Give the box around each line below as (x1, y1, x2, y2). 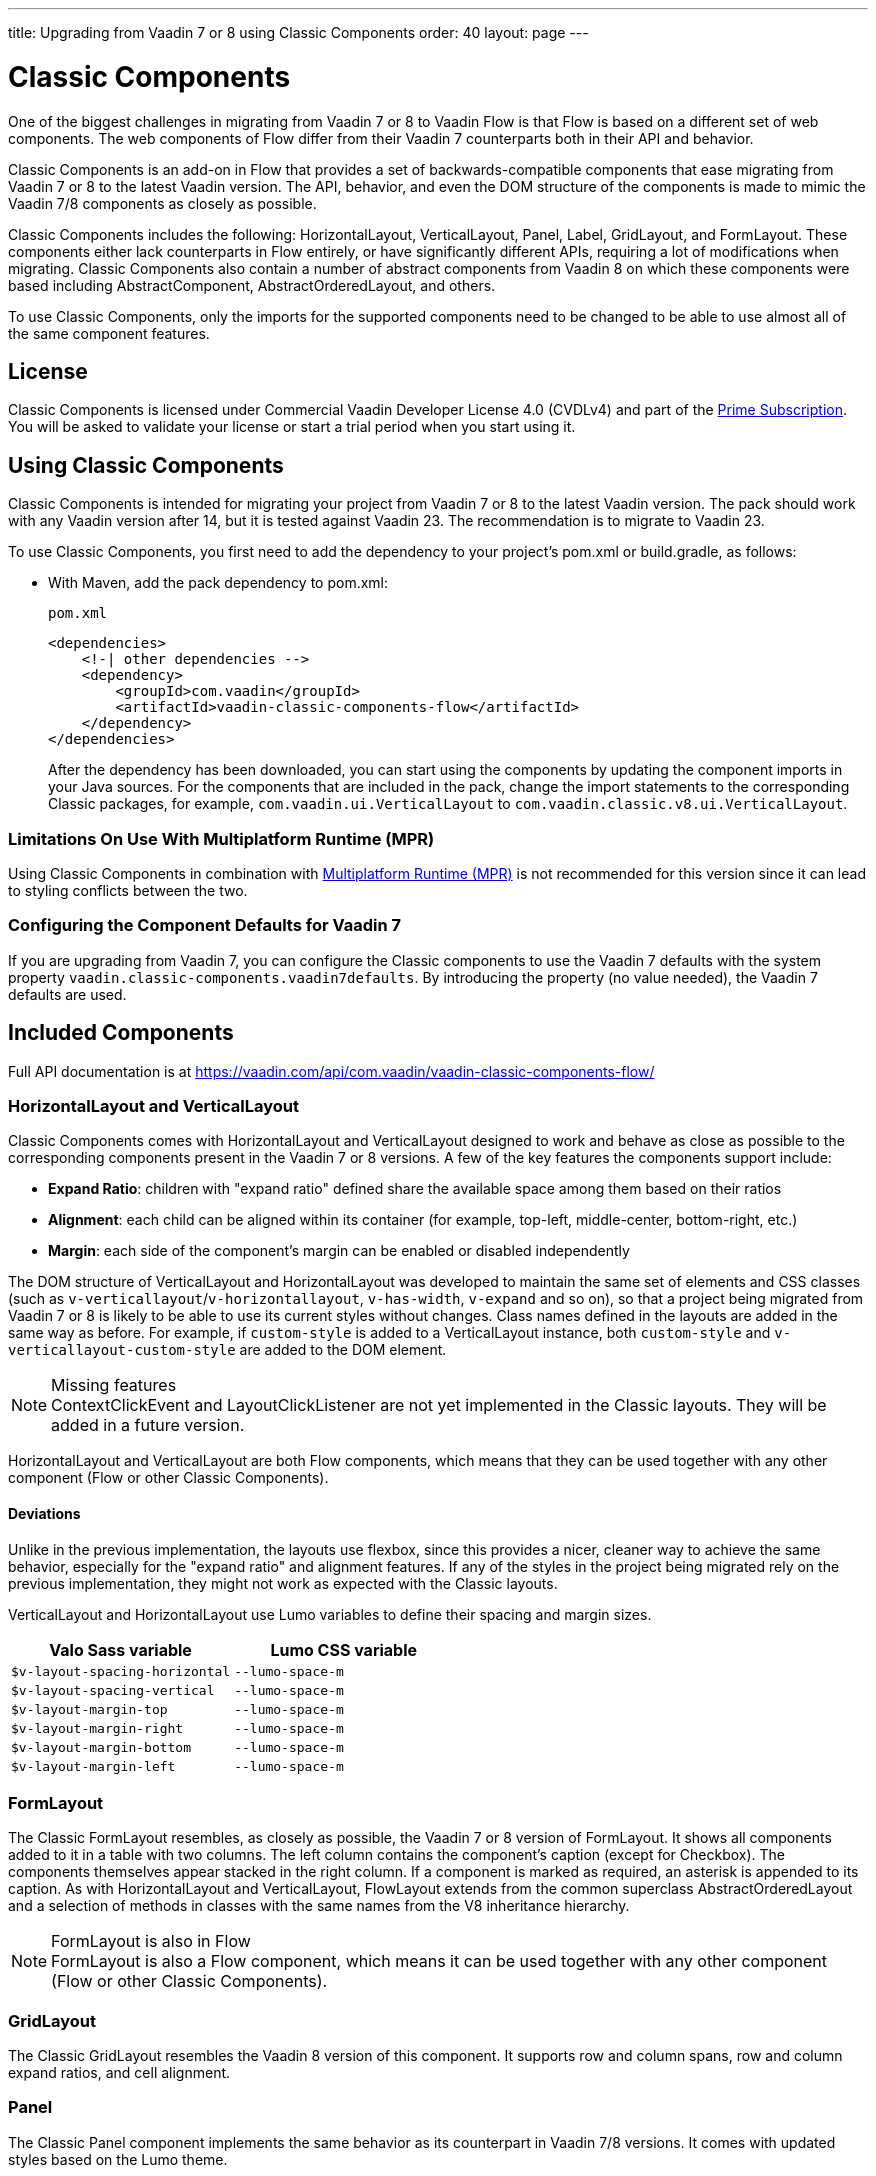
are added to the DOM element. (239, 1341, 447, 1359)
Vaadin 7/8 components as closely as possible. (8, 194, 317, 212)
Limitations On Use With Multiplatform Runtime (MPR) (8, 828, 435, 849)
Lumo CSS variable (270, 1639, 418, 1660)
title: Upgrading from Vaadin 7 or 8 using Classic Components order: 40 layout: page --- (8, 24, 589, 41)
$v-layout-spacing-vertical (11, 1682, 215, 1698)
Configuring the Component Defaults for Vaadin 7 (8, 915, 402, 936)
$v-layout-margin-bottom (11, 1739, 192, 1755)
